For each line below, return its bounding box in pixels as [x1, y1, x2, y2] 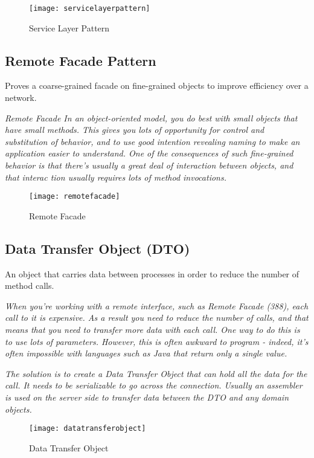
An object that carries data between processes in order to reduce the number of [5, 267, 300, 280]
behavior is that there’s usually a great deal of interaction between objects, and [5, 159, 293, 172]
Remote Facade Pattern [5, 51, 156, 69]
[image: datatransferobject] [29, 424, 146, 433]
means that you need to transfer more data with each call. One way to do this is [5, 323, 300, 336]
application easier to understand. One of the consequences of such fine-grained [5, 147, 293, 160]
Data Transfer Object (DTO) [5, 239, 190, 257]
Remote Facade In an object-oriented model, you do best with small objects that [5, 111, 298, 124]
